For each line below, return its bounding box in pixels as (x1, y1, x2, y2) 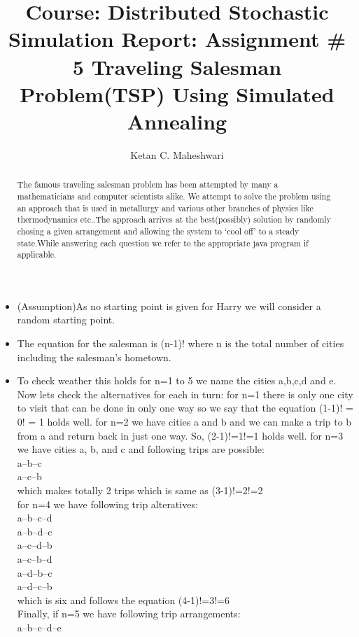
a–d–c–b (17, 579, 52, 594)
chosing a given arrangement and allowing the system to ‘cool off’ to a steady (17, 225, 300, 237)
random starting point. (17, 312, 115, 327)
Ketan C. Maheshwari (130, 147, 224, 162)
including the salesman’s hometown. (17, 349, 171, 364)
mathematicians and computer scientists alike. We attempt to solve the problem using (17, 190, 331, 202)
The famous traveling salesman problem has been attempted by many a (17, 178, 279, 190)
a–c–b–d (17, 551, 52, 566)
